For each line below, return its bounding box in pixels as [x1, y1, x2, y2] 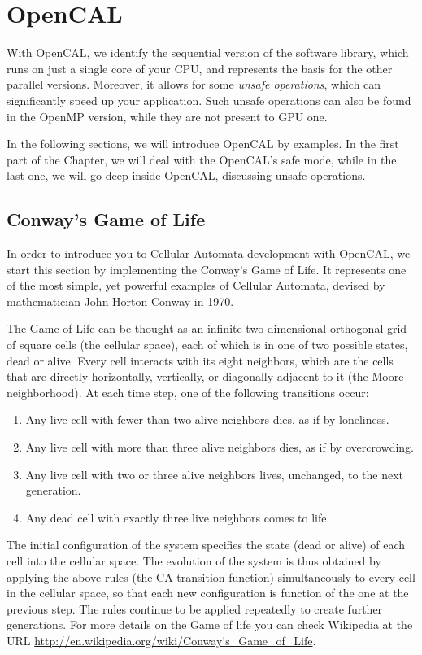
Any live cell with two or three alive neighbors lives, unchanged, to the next [25, 465, 403, 483]
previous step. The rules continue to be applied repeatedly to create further [7, 600, 383, 617]
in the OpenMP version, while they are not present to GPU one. [7, 107, 328, 124]
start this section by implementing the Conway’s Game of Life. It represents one [7, 260, 407, 277]
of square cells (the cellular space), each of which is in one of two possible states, [7, 336, 408, 353]
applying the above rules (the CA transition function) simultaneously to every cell [7, 568, 415, 585]
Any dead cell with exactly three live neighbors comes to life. [25, 509, 330, 526]
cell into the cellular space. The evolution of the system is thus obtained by [7, 552, 381, 569]
